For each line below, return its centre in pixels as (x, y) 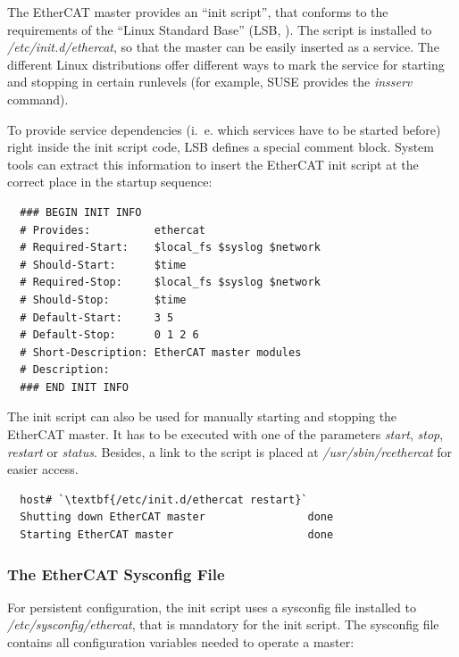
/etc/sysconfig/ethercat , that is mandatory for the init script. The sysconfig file (223, 624)
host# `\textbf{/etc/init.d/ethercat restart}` (164, 499)
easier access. (43, 469)
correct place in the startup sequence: (110, 182)
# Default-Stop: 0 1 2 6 (109, 335)
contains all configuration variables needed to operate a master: (181, 642)
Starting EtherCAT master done (177, 535)
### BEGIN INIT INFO (81, 212)
